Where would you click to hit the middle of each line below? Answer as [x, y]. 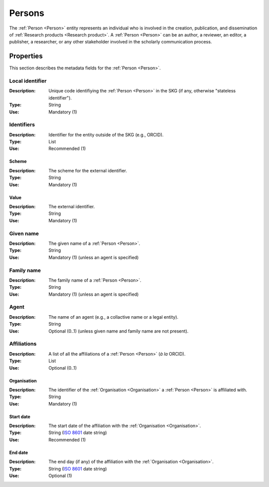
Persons [27, 13]
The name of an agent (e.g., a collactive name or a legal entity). [114, 317]
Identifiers [22, 125]
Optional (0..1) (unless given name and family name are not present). [119, 331]
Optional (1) [60, 476]
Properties [26, 56]
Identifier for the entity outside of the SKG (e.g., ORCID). [106, 134]
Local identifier [28, 81]
